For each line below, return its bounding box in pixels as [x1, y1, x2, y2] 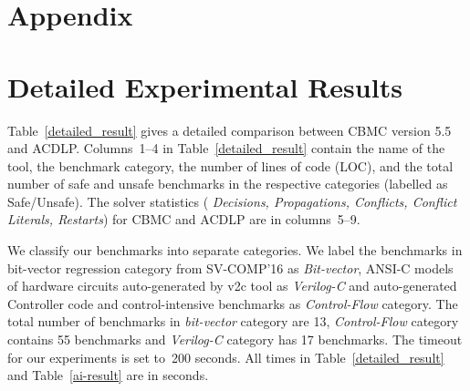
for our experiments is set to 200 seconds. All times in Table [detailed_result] [7, 347, 444, 366]
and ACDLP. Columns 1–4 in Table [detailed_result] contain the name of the [7, 139, 445, 158]
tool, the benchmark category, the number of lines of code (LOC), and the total [7, 156, 454, 175]
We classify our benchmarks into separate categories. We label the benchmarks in [7, 241, 463, 260]
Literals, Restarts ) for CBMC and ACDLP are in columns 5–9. [7, 210, 360, 229]
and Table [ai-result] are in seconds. [7, 365, 209, 385]
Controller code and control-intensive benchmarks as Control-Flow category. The [7, 293, 458, 313]
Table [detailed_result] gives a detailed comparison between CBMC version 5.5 [7, 120, 452, 139]
